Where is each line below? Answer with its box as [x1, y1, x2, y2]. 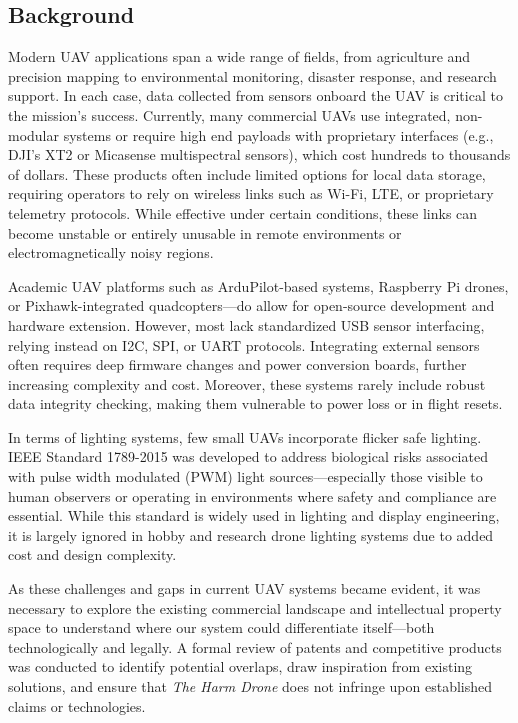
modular [8, 124, 60, 145]
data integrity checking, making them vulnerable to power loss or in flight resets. [8, 393, 503, 414]
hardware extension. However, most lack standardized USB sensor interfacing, [8, 314, 485, 335]
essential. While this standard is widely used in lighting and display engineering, [8, 505, 500, 526]
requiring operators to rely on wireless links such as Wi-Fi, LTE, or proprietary [8, 183, 494, 204]
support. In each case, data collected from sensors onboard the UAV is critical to [8, 85, 503, 106]
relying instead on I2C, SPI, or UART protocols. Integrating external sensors [8, 334, 480, 355]
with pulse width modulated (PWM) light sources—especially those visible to [8, 466, 483, 487]
